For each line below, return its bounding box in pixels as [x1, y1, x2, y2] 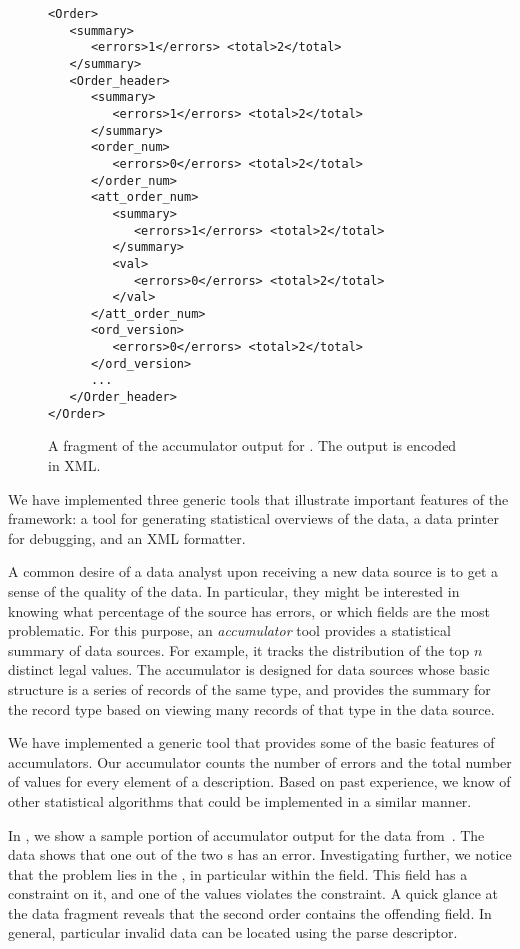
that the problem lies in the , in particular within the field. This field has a [8, 863, 468, 884]
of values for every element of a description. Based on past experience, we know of [8, 771, 511, 792]
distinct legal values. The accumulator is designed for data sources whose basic [8, 659, 490, 680]
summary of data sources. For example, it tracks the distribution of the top [8, 639, 470, 660]
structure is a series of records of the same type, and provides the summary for [8, 678, 491, 699]
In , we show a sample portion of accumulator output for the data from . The [8, 824, 485, 845]
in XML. [48, 455, 101, 475]
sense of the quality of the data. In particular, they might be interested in [8, 580, 460, 601]
